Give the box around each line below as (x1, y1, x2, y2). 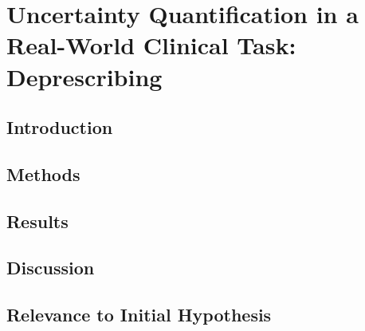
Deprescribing (6, 60, 163, 93)
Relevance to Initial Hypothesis (6, 302, 272, 327)
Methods (6, 161, 80, 186)
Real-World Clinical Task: (6, 29, 296, 61)
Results (6, 208, 69, 233)
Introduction (6, 115, 113, 140)
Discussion (6, 255, 95, 280)
